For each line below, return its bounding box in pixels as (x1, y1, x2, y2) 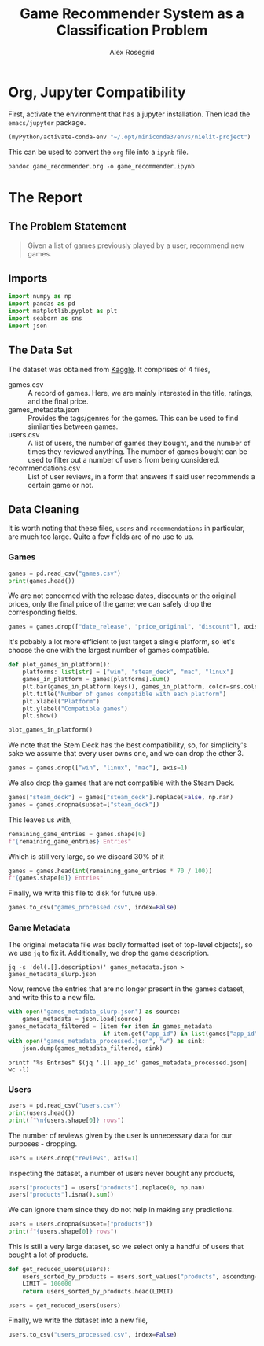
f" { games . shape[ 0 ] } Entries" (8, 874, 104, 882)
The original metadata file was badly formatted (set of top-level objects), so (8, 940, 253, 950)
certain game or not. (27, 480, 94, 489)
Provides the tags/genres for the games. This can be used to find (27, 413, 239, 422)
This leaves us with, (8, 815, 72, 824)
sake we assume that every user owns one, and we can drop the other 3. (8, 749, 244, 758)
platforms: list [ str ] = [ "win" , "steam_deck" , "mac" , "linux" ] (22, 668, 234, 677)
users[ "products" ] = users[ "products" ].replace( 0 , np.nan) (8, 1183, 206, 1192)
